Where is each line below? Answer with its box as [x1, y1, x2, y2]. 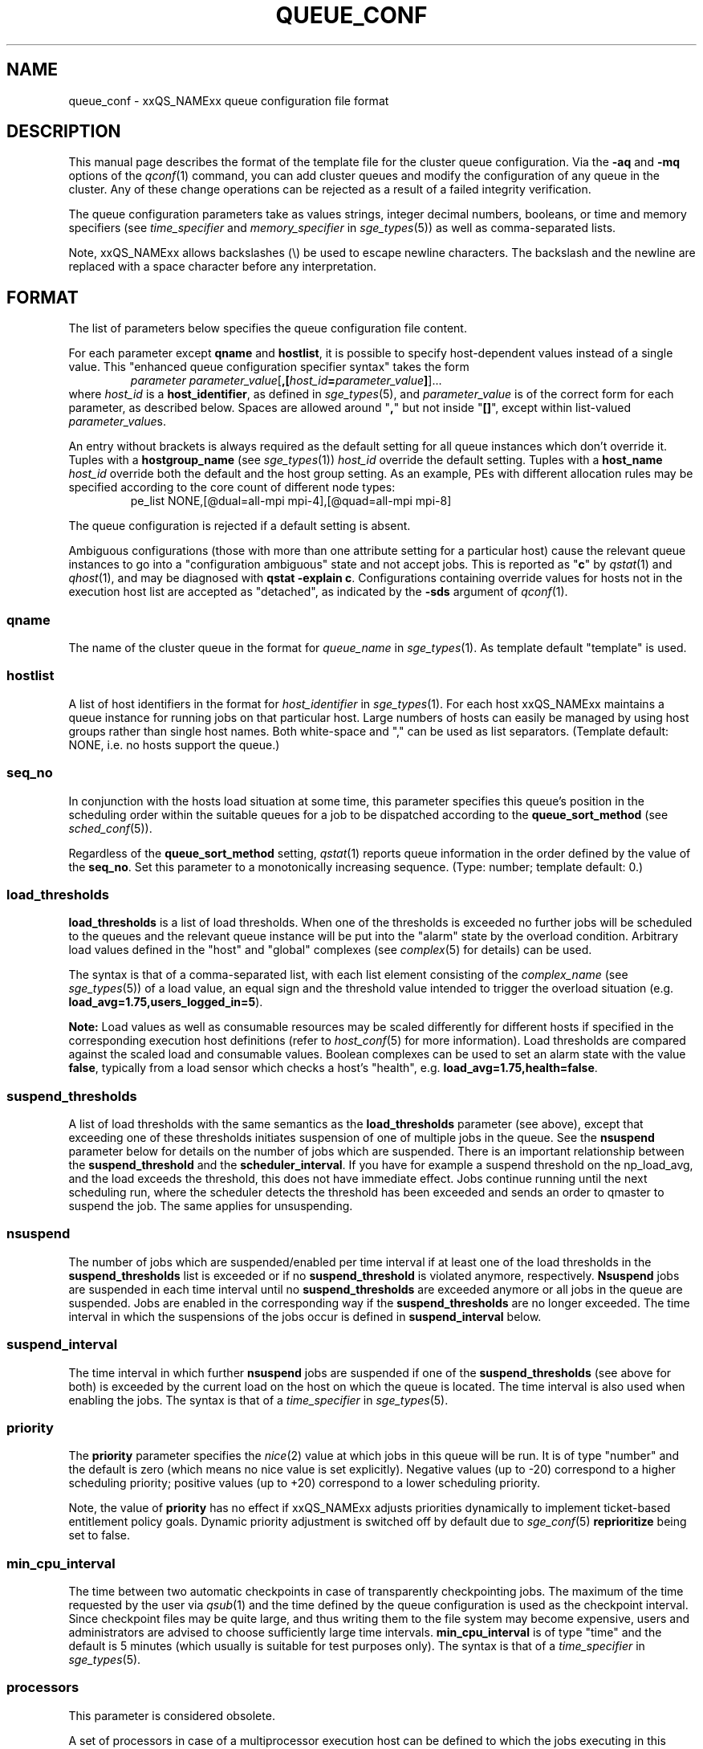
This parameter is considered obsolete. [68, 1708, 275, 1722]
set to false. [68, 1528, 131, 1543]
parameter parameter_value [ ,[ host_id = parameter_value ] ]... [130, 373, 442, 388]
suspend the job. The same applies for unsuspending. [68, 1199, 353, 1213]
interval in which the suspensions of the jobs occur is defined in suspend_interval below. [68, 1309, 542, 1323]
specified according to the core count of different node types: [68, 480, 396, 495]
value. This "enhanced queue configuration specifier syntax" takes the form [68, 360, 469, 374]
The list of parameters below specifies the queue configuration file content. [68, 321, 467, 336]
